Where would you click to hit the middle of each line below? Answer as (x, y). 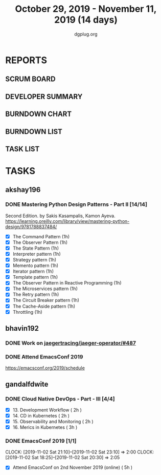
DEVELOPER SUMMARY (44, 96)
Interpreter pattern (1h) (37, 254)
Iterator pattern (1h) (33, 271)
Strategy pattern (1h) (34, 260)
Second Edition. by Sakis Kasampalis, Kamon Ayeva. (61, 216)
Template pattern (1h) (35, 277)
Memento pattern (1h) (36, 265)
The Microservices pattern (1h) (45, 289)
